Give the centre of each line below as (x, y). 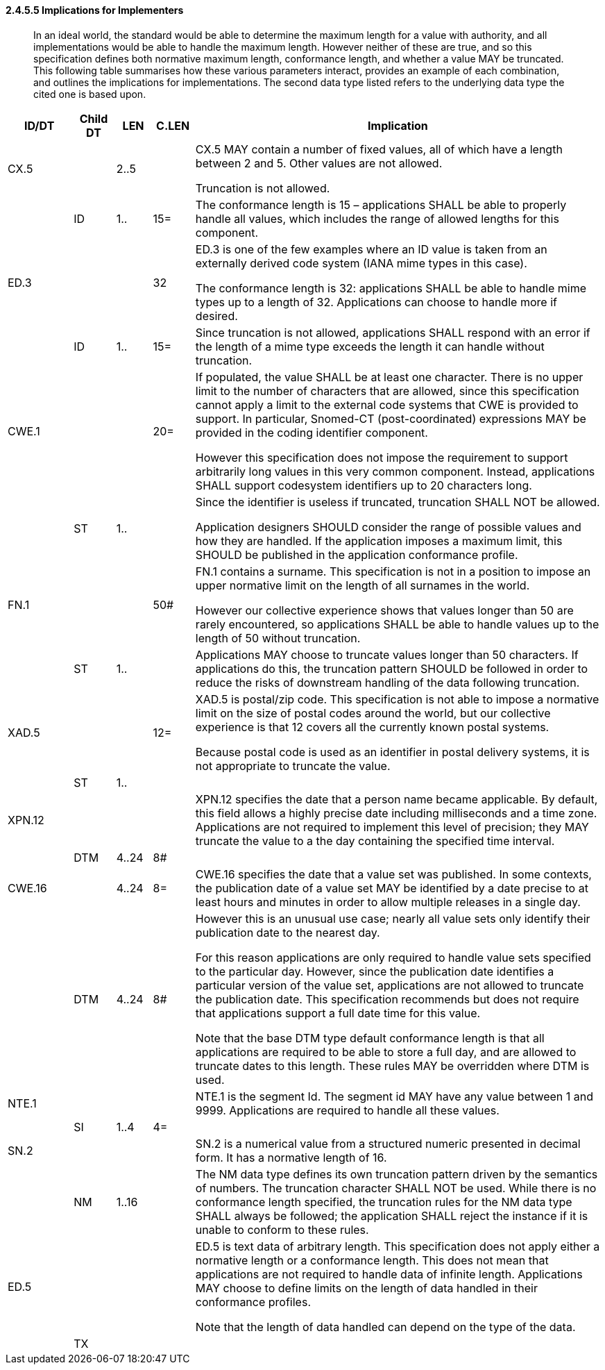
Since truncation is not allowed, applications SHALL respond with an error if (393, 332)
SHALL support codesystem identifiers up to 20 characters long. (364, 485)
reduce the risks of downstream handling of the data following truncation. (387, 682)
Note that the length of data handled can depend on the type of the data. (385, 1327)
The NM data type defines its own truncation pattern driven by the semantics (397, 1174)
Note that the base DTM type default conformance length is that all (370, 1038)
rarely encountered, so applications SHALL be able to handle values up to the (397, 624)
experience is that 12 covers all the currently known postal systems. (372, 727)
